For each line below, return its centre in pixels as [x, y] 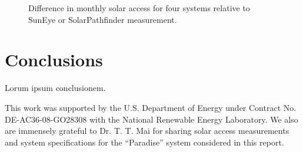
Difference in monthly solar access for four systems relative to [139, 8]
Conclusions [54, 60]
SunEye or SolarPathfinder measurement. [103, 19]
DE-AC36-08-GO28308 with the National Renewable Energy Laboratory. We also [151, 119]
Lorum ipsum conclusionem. [55, 88]
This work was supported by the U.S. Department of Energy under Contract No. [151, 107]
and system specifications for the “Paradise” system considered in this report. [144, 142]
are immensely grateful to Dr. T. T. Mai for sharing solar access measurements [147, 131]
